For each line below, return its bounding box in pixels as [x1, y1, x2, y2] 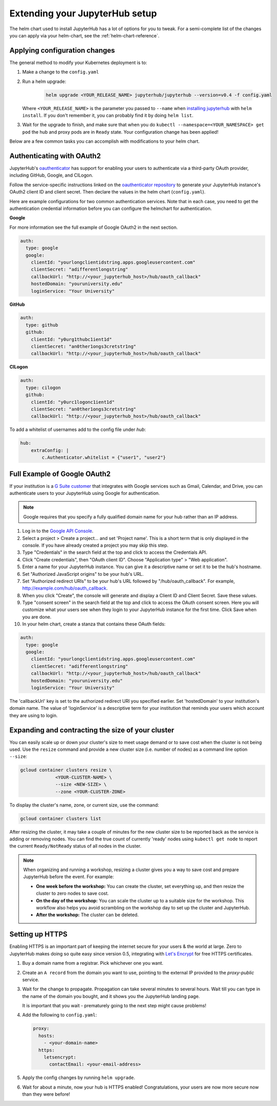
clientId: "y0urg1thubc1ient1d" [31, 336, 112, 342]
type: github [26, 322, 58, 328]
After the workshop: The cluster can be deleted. [36, 912, 139, 918]
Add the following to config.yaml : [22, 1012, 97, 1018]
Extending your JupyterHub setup [9, 8, 157, 19]
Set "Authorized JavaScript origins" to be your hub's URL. [22, 571, 144, 577]
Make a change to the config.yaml [22, 69, 99, 75]
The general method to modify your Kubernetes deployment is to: [9, 59, 148, 66]
